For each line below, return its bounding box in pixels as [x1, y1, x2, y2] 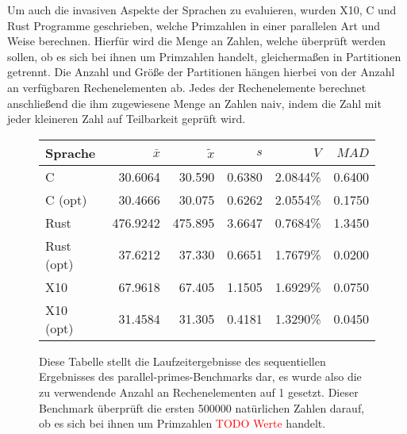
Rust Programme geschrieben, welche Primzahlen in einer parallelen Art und [7, 17, 381, 33]
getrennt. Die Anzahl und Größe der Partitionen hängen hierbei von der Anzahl [7, 63, 395, 80]
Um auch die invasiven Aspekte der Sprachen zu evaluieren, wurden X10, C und [7, 2, 397, 17]
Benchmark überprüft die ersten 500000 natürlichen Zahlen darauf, [39, 399, 365, 416]
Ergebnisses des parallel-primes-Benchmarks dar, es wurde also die [39, 368, 362, 385]
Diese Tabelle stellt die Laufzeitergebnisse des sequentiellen [39, 352, 326, 369]
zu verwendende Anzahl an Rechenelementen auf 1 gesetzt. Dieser [39, 383, 359, 400]
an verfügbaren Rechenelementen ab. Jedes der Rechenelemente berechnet [7, 79, 367, 95]
